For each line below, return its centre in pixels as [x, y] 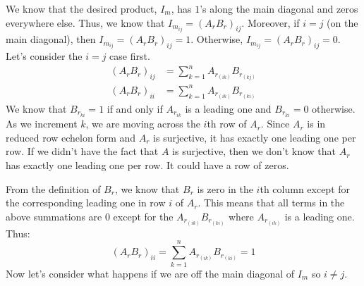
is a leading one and [228, 109]
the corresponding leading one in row [86, 203]
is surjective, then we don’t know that [254, 151]
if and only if [135, 109]
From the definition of [53, 188]
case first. [130, 56]
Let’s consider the [44, 56]
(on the [342, 22]
